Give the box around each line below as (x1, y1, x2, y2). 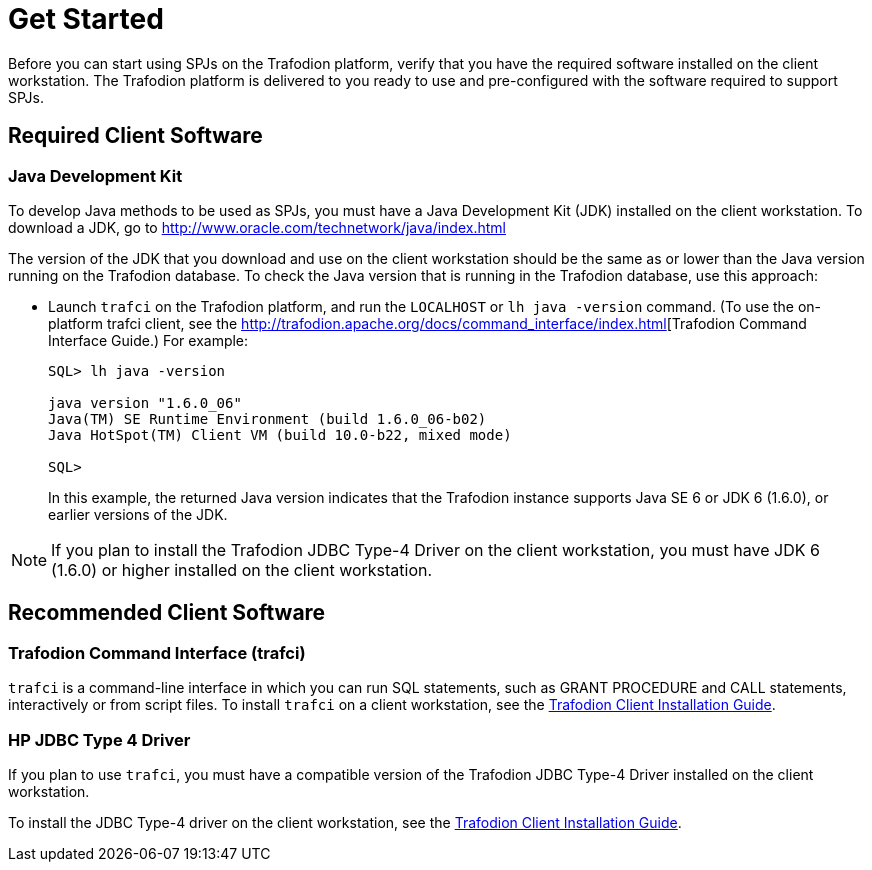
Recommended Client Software (8, 600, 326, 626)
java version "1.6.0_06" (48, 394, 242, 411)
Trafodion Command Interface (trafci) (8, 642, 306, 663)
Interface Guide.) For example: (48, 331, 249, 349)
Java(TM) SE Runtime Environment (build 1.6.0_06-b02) (48, 410, 487, 427)
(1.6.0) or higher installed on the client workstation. (51, 559, 433, 580)
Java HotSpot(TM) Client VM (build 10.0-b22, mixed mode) (48, 426, 512, 443)
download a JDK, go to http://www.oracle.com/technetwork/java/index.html (8, 218, 506, 236)
